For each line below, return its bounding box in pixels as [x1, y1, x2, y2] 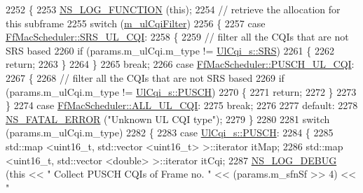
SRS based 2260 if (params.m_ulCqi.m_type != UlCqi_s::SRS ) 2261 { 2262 [6, 43, 334, 57]
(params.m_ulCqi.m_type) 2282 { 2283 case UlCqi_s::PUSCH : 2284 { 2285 [6, 125, 334, 140]
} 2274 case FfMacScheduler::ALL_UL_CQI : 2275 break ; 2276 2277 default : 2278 [6, 98, 358, 113]
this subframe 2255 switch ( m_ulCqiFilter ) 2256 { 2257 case [6, 15, 266, 30]
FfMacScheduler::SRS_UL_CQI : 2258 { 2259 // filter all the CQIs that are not [6, 29, 349, 44]
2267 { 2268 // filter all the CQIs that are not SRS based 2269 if [6, 70, 285, 85]
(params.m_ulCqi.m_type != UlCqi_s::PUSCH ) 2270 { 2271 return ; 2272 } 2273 [6, 84, 357, 99]
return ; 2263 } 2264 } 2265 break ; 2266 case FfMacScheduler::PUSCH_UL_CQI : [6, 57, 355, 71]
